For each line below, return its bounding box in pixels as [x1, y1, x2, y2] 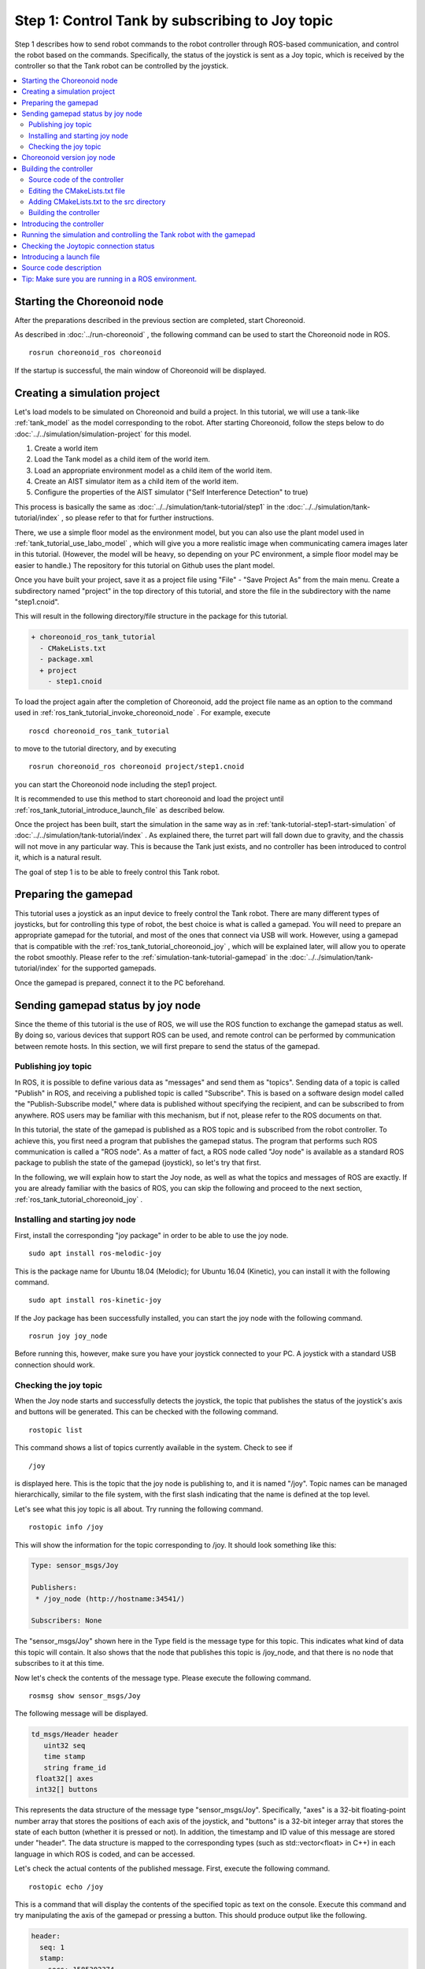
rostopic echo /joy [28, 1882, 104, 1891]
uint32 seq [43, 1741, 86, 1750]
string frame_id [43, 1763, 106, 1772]
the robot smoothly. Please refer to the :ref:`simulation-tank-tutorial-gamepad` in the [14, 953, 289, 962]
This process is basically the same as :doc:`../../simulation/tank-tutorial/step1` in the [14, 502, 285, 511]
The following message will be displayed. [14, 1709, 149, 1719]
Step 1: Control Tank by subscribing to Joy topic [14, 12, 334, 29]
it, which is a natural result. [14, 853, 102, 862]
